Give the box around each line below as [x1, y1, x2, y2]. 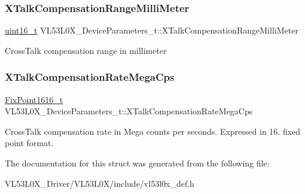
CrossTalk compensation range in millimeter [5, 44, 167, 56]
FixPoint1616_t [5, 93, 63, 105]
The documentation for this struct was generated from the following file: [5, 157, 270, 169]
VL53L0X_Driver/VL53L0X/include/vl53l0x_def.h [5, 177, 194, 189]
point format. [5, 137, 54, 149]
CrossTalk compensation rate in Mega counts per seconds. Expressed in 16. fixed [5, 125, 301, 137]
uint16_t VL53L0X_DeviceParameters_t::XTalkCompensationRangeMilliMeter [5, 24, 298, 37]
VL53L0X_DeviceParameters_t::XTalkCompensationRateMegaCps [5, 105, 253, 117]
